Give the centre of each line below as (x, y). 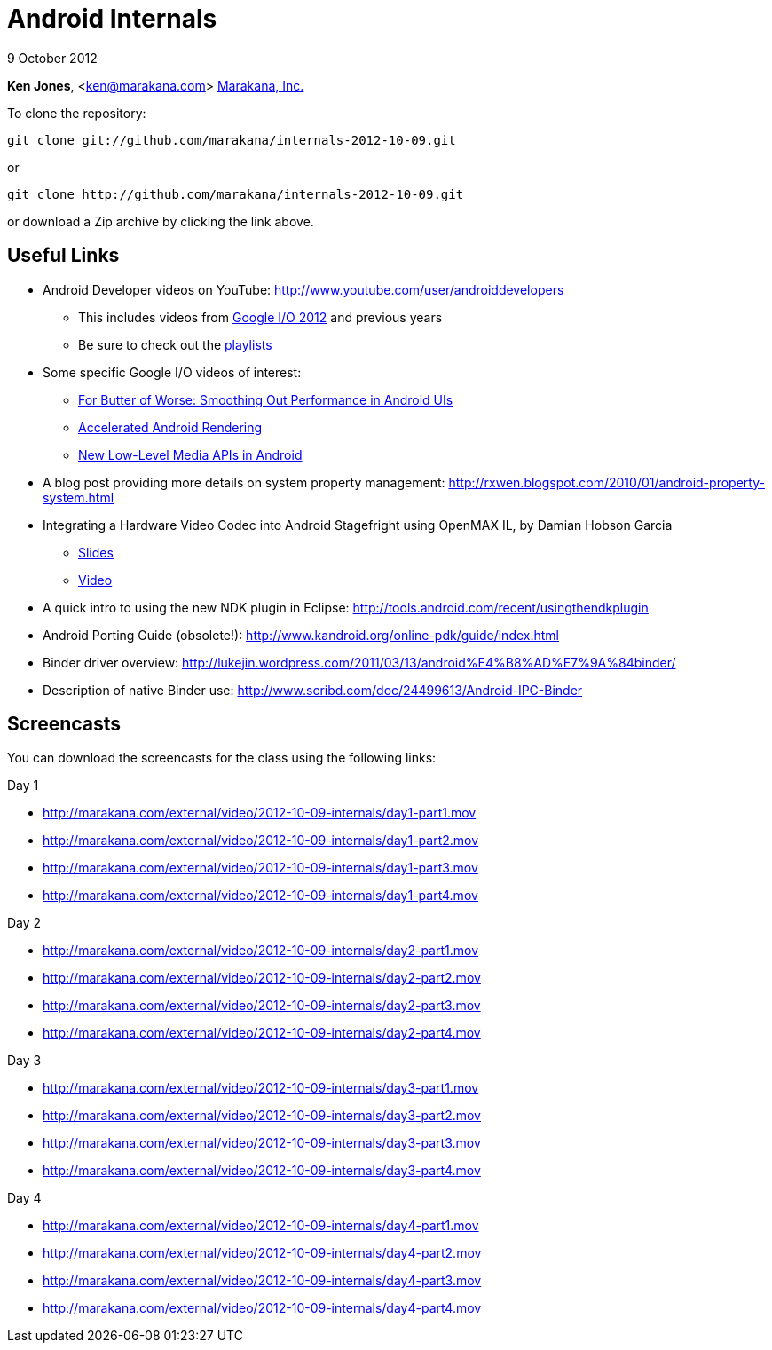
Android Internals (112, 19)
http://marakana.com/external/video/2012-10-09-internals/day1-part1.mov (260, 813)
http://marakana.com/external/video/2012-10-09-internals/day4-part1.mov (261, 1226)
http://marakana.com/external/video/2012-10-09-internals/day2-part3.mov (262, 1006)
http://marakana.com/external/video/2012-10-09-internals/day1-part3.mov (260, 868)
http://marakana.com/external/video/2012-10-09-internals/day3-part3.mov (262, 1143)
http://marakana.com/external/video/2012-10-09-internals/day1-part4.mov (260, 896)
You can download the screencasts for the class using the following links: (222, 758)
